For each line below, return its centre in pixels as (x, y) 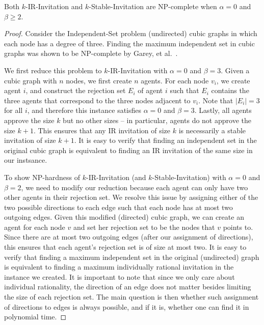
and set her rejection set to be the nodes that (144, 227)
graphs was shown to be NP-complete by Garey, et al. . (91, 53)
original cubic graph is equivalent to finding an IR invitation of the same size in (128, 150)
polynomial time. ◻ (35, 317)
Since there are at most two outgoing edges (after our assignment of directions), (129, 237)
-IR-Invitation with (138, 70)
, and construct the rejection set (76, 90)
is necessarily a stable (212, 130)
